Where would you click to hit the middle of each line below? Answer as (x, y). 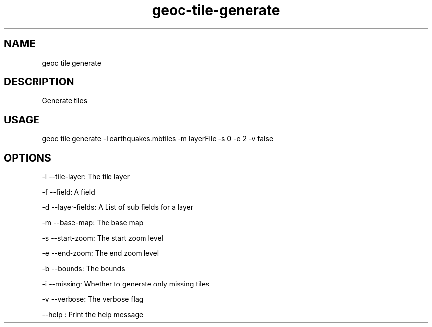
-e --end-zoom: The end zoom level (101, 253)
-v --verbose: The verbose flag (93, 299)
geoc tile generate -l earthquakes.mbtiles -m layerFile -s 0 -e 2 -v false (158, 139)
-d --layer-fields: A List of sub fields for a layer (118, 207)
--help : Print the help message (93, 315)
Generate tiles (65, 101)
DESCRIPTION (39, 82)
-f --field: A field (69, 192)
